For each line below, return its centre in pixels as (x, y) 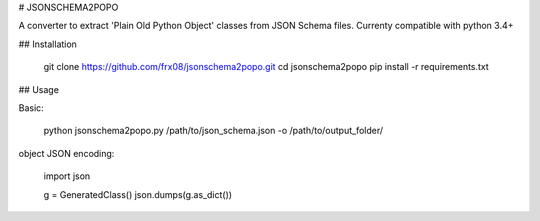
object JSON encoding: (66, 153)
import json (67, 176)
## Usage (39, 89)
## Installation (47, 44)
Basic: (31, 107)
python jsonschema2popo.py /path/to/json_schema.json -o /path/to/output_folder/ (213, 131)
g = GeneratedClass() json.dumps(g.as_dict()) (138, 194)
